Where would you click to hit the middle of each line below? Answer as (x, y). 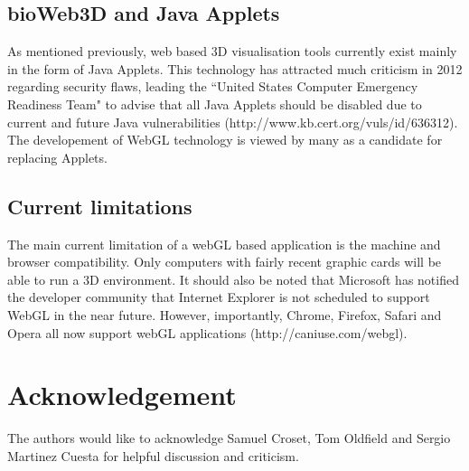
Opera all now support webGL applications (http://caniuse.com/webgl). (207, 332)
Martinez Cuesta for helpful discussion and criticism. (153, 455)
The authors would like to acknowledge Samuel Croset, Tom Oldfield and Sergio (229, 438)
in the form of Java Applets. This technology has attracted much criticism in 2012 (235, 68)
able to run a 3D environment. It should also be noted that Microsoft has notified (233, 279)
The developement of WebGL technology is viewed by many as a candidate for (225, 140)
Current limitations (100, 206)
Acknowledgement (122, 395)
